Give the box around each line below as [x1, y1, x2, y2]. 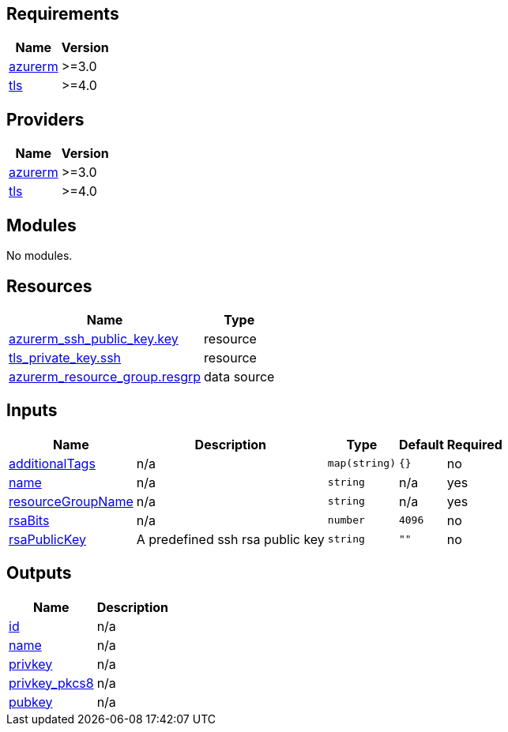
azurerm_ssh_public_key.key [9, 330, 179, 347]
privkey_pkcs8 [9, 674, 94, 691]
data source [204, 368, 275, 385]
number [327, 514, 365, 527]
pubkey [9, 693, 53, 710]
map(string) [327, 457, 396, 470]
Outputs [6, 563, 72, 584]
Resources [6, 276, 92, 296]
